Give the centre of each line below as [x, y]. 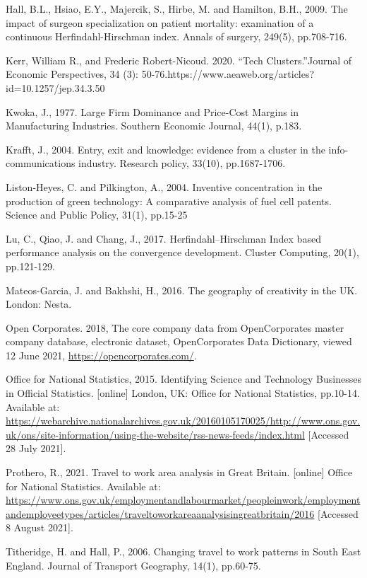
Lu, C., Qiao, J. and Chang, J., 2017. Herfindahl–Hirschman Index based [163, 238]
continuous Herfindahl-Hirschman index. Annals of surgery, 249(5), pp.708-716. [176, 36]
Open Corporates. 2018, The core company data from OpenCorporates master [175, 327]
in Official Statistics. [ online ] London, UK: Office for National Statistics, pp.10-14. [183, 393]
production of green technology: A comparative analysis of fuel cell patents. [169, 201]
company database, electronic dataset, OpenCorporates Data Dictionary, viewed [179, 341]
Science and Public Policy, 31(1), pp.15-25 [97, 215]
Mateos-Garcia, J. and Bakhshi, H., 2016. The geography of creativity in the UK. [182, 290]
